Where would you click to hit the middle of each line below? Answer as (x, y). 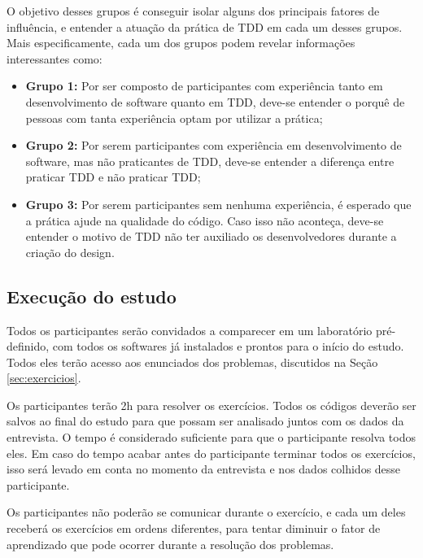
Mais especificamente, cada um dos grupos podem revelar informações (181, 43)
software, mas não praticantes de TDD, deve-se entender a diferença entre (210, 161)
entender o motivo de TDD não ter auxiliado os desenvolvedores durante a (211, 236)
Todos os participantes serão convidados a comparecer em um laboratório (190, 330)
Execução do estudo (92, 296)
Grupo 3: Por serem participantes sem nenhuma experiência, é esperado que (218, 204)
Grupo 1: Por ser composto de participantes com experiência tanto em (204, 86)
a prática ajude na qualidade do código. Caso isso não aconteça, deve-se (205, 220)
